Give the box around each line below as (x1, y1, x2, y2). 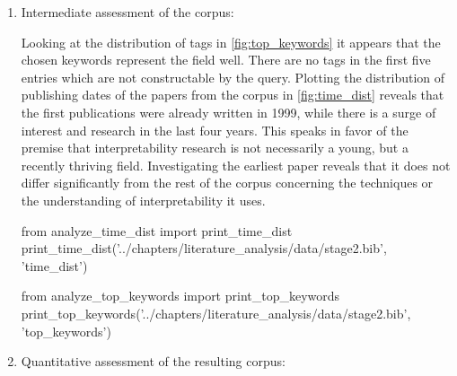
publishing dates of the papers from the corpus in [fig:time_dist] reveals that (21, 85, 444, 104)
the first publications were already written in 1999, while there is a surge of (21, 102, 436, 121)
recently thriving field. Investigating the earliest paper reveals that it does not (21, 155, 451, 174)
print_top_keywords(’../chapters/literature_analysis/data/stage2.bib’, (21, 303, 411, 322)
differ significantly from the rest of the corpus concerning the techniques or (21, 173, 434, 192)
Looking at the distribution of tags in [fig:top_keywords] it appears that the (21, 32, 441, 51)
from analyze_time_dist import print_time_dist (21, 221, 293, 240)
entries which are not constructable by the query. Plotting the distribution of (21, 67, 445, 86)
